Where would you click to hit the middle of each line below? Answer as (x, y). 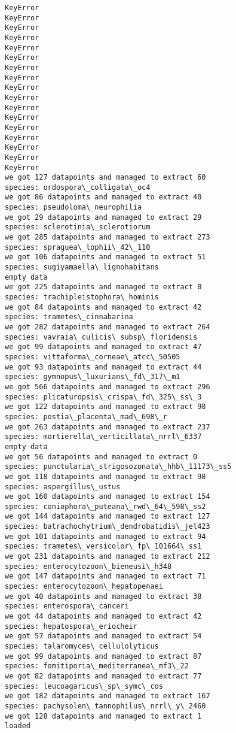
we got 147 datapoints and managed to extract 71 (105, 576)
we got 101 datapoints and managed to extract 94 (105, 536)
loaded (18, 726)
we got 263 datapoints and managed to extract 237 (108, 427)
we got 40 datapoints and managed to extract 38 (103, 596)
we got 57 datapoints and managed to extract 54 (103, 636)
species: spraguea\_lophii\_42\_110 (78, 247)
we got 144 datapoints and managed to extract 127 (108, 517)
